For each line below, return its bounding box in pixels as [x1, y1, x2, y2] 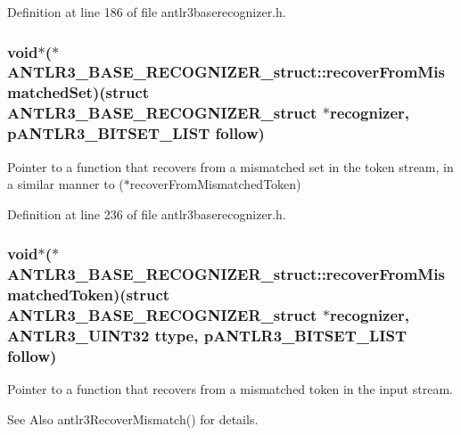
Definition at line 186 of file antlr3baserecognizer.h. [7, 3, 286, 21]
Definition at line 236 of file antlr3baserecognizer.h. [7, 204, 286, 223]
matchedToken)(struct [7, 283, 170, 306]
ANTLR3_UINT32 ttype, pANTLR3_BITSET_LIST [7, 324, 407, 346]
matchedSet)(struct [7, 81, 150, 103]
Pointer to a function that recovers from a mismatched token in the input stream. [7, 380, 453, 398]
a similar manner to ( [7, 175, 124, 193]
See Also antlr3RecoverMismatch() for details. [7, 409, 259, 428]
